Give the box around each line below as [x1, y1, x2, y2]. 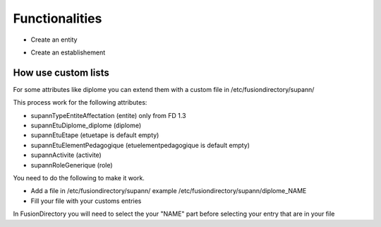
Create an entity [30, 35, 78, 44]
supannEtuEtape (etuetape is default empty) [30, 131, 159, 139]
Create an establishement [30, 48, 106, 57]
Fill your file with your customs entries [30, 197, 142, 205]
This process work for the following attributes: [13, 98, 147, 107]
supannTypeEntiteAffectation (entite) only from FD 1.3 [30, 111, 186, 120]
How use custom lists [13, 66, 109, 78]
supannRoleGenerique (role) [30, 161, 113, 169]
